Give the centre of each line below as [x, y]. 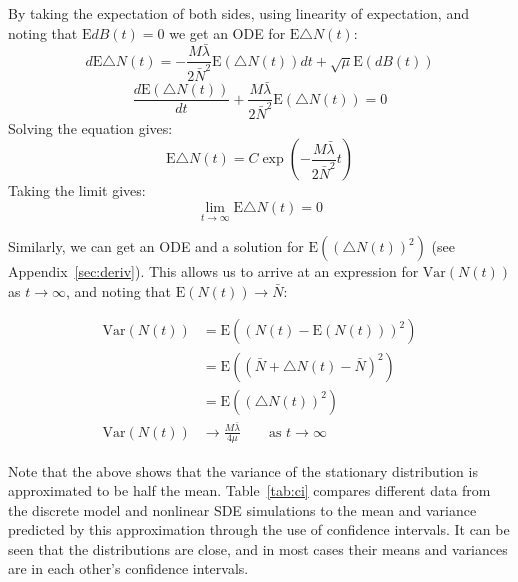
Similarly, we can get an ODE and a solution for [156, 246]
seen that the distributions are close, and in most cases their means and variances [258, 548]
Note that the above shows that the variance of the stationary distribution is [243, 470]
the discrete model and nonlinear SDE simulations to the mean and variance [242, 509]
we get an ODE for [227, 32]
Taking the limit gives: [77, 190]
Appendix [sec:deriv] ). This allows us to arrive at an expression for [213, 271]
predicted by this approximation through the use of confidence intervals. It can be [259, 529]
